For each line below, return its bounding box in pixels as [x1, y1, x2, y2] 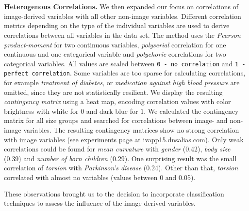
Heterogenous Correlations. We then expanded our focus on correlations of [4, 1, 238, 12]
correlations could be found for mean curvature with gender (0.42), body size [4, 144, 231, 154]
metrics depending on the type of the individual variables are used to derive [4, 20, 230, 30]
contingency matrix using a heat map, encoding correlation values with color [4, 96, 231, 106]
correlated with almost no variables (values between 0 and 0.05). [4, 172, 196, 182]
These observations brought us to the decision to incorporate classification [4, 188, 224, 198]
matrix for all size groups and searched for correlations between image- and [4, 115, 228, 125]
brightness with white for [4, 105, 79, 116]
